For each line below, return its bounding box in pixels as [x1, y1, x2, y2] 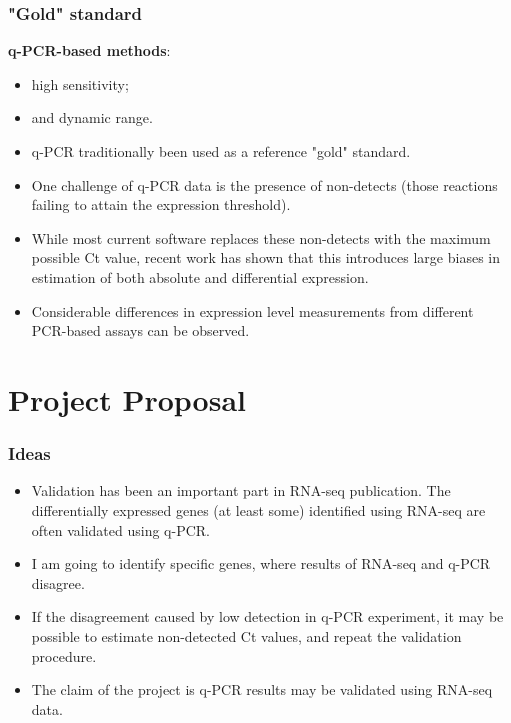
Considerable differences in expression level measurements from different [31, 300, 474, 321]
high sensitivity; [31, 73, 129, 94]
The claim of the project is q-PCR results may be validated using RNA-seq [31, 679, 493, 700]
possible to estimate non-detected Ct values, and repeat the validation [31, 625, 462, 646]
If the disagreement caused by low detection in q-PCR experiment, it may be [31, 606, 504, 627]
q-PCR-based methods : [8, 40, 171, 61]
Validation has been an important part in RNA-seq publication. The [31, 480, 451, 501]
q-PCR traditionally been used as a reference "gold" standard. [31, 141, 411, 161]
